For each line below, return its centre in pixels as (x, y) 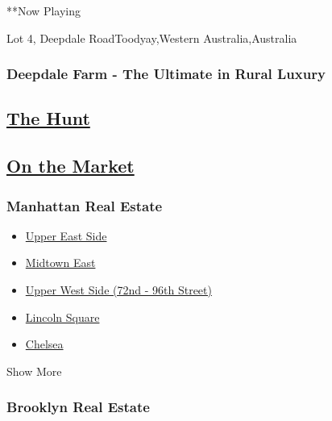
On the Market (71, 166)
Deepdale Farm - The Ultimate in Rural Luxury (166, 74)
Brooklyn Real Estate (78, 407)
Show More (34, 371)
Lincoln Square (62, 317)
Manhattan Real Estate (85, 205)
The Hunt (48, 118)
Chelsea (44, 344)
